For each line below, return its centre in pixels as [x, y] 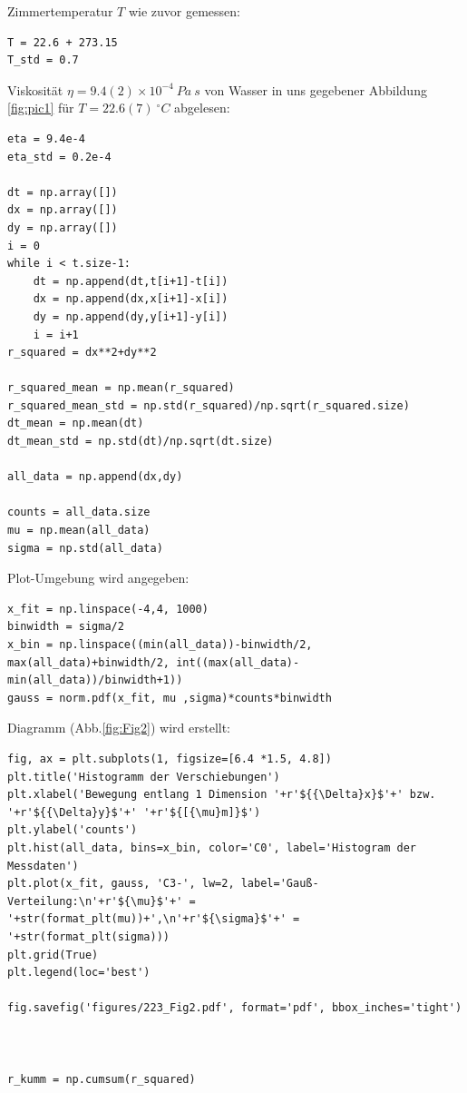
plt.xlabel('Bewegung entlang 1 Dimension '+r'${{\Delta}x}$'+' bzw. [222, 795]
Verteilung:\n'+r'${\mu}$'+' [95, 901]
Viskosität [35, 89]
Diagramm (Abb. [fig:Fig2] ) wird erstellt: [119, 728]
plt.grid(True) [53, 955]
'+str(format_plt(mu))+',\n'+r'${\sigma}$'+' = [154, 919]
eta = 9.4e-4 [46, 138]
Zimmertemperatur [60, 11]
